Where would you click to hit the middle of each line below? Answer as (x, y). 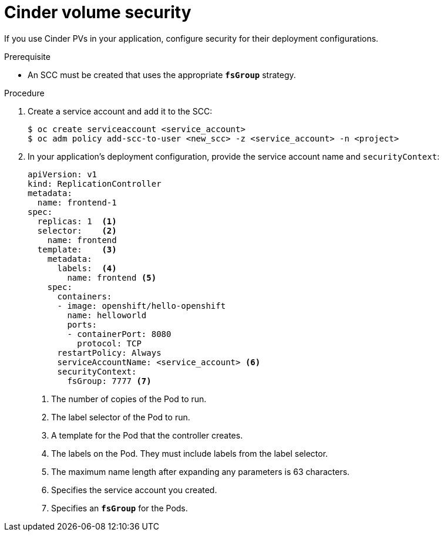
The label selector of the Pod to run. (121, 417)
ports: (82, 324)
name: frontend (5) (112, 277)
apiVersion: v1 (63, 174)
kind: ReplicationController (95, 183)
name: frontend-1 (77, 202)
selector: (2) (77, 230)
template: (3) (77, 249)
